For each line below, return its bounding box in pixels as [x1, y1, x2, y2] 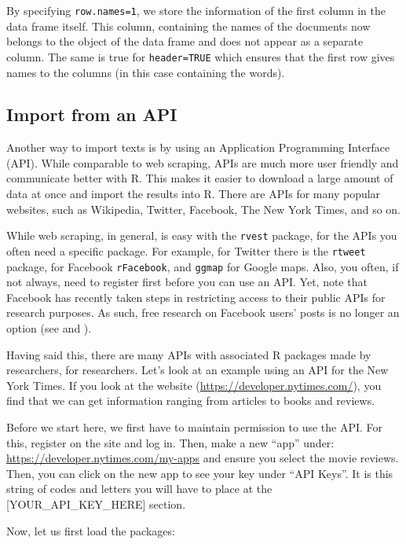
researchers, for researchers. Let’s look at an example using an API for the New [6, 362, 389, 378]
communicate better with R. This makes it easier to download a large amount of [6, 170, 393, 186]
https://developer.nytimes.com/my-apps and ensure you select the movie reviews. [6, 450, 399, 466]
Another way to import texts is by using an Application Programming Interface [6, 139, 390, 156]
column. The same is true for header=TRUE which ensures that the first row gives [6, 48, 395, 64]
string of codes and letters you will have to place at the [6, 480, 272, 497]
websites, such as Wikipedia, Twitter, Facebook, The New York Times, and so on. [6, 200, 401, 217]
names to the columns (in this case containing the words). [6, 64, 285, 80]
